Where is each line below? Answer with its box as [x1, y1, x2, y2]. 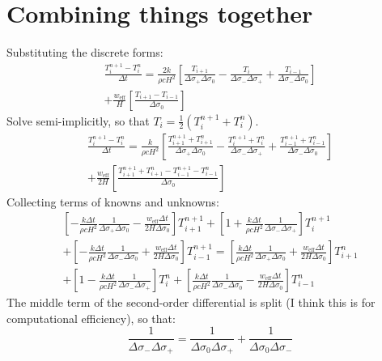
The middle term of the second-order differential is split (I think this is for [6, 294, 376, 311]
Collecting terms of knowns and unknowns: [6, 193, 219, 210]
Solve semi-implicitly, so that [6, 112, 150, 129]
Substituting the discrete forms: [6, 44, 163, 61]
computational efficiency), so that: [6, 309, 176, 326]
